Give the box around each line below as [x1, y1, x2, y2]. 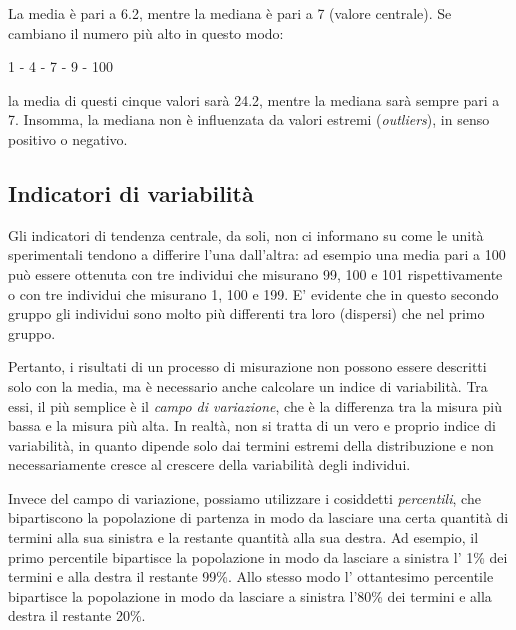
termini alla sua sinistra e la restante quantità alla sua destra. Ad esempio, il [8, 527, 479, 548]
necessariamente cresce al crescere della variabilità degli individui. [8, 454, 411, 475]
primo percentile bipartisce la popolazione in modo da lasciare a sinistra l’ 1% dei [8, 546, 508, 567]
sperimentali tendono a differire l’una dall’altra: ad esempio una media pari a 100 [8, 244, 506, 265]
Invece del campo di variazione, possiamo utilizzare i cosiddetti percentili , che [8, 487, 481, 508]
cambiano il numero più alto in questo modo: [8, 22, 284, 43]
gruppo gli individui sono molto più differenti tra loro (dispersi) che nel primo [8, 303, 485, 324]
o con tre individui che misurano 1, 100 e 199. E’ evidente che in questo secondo [8, 283, 499, 304]
